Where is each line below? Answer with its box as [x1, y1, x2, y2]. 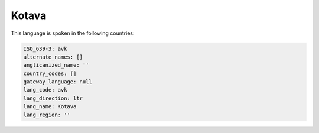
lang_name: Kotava [23, 103, 77, 110]
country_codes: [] [23, 70, 77, 77]
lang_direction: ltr [23, 95, 83, 102]
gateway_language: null [23, 79, 93, 85]
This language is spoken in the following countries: [11, 30, 135, 37]
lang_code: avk [23, 86, 67, 93]
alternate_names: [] [23, 53, 83, 60]
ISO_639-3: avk [23, 45, 67, 52]
